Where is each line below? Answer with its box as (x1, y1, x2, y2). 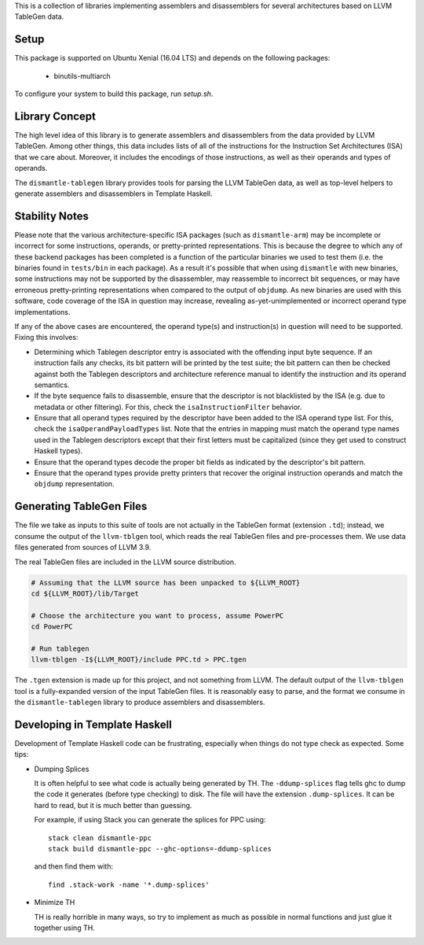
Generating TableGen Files (14, 500, 148, 513)
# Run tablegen (31, 644, 90, 653)
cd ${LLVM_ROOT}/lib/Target (31, 589, 139, 598)
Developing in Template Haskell (14, 718, 172, 731)
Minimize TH (34, 898, 75, 907)
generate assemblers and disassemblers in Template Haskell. (14, 189, 213, 198)
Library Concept (14, 109, 97, 123)
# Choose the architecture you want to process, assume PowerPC (31, 611, 284, 620)
